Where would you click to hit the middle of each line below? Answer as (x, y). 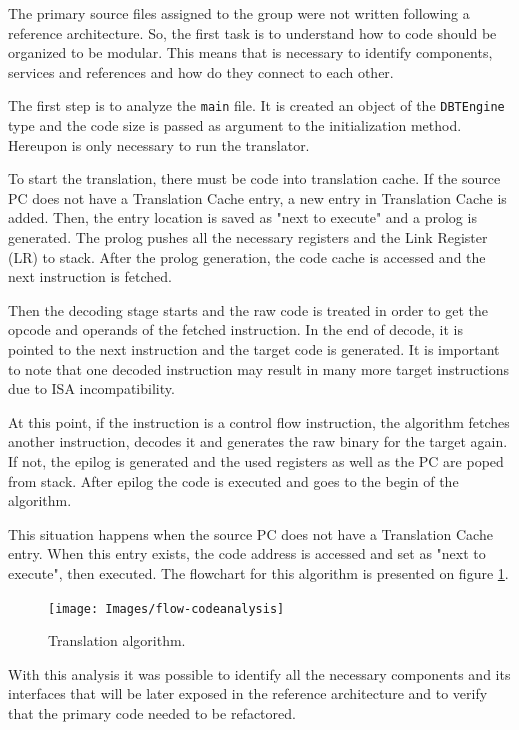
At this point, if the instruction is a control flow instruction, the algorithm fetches (259, 421)
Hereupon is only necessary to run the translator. (159, 144)
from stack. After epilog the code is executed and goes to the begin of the (233, 480)
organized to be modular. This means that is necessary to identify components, (250, 52)
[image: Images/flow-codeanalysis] (166, 608)
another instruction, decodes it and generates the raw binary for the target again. (258, 441)
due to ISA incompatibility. (91, 388)
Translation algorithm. (117, 640)
